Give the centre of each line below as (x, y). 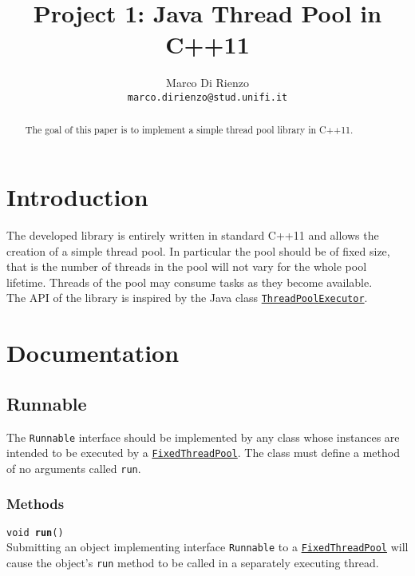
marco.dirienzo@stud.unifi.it (207, 97)
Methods (36, 504)
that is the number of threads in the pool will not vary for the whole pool (187, 266)
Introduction (77, 197)
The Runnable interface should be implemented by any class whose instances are (203, 437)
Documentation (93, 353)
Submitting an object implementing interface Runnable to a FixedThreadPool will (207, 547)
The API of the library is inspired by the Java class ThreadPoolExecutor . (187, 298)
